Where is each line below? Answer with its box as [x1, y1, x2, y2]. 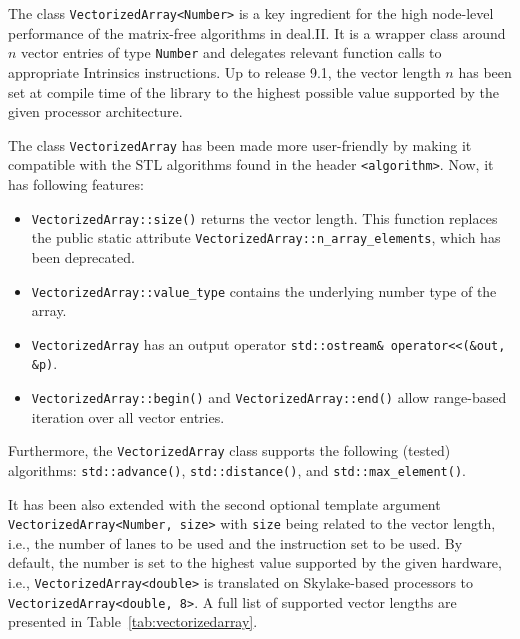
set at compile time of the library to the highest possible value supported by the [8, 81, 499, 102]
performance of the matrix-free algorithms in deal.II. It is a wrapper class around [8, 22, 506, 43]
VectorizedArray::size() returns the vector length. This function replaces [31, 207, 498, 228]
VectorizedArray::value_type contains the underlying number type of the [31, 280, 497, 301]
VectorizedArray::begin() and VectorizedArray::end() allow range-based [31, 387, 507, 408]
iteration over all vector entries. [31, 406, 225, 427]
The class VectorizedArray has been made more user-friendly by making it [8, 134, 472, 155]
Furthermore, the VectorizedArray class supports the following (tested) [8, 440, 451, 461]
